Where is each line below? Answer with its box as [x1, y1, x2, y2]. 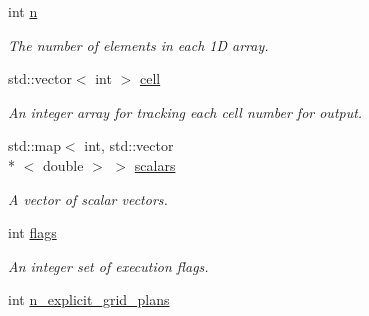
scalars [134, 154, 176, 175]
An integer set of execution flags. [8, 255, 209, 276]
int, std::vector [84, 135, 174, 156]
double [42, 154, 84, 175]
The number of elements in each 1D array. [8, 34, 269, 55]
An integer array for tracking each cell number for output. [8, 101, 363, 122]
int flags [8, 222, 57, 243]
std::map [8, 135, 61, 156]
